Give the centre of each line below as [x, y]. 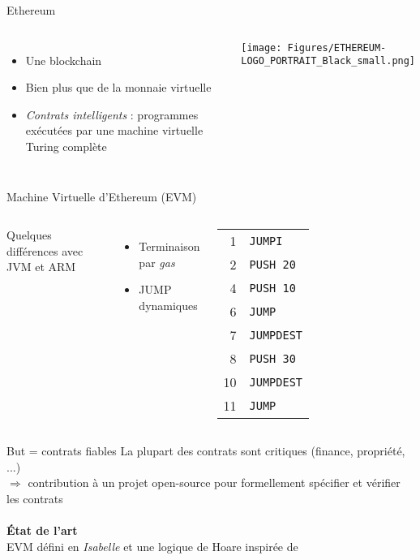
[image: [261, 47]
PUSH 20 [272, 264]
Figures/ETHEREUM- [337, 47]
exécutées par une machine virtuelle [114, 130]
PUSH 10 [272, 288]
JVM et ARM [41, 267]
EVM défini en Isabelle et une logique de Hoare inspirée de [152, 546]
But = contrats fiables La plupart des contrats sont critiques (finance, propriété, [206, 451]
